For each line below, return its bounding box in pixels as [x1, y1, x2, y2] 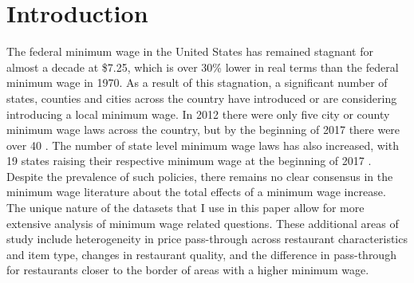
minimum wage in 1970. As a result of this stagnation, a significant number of [6, 74, 388, 91]
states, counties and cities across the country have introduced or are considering [6, 89, 397, 106]
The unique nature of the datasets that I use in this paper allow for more [6, 199, 365, 216]
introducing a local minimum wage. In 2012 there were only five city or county [6, 105, 390, 122]
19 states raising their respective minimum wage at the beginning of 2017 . [6, 152, 372, 169]
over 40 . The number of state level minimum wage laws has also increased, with [6, 136, 399, 153]
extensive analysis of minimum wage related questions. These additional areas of [6, 214, 399, 231]
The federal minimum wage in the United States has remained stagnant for [6, 43, 373, 60]
